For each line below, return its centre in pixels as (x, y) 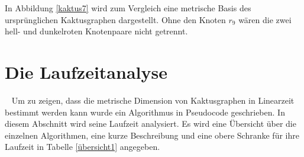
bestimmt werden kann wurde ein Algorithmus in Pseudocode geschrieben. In (145, 112)
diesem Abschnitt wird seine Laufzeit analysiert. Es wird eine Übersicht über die (151, 124)
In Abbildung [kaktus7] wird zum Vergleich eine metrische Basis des (128, 8)
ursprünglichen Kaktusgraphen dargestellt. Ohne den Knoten (115, 19)
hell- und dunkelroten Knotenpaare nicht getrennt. (96, 31)
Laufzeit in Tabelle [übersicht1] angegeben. (83, 147)
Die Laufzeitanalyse (86, 71)
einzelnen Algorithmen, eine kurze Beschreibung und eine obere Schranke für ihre (152, 135)
